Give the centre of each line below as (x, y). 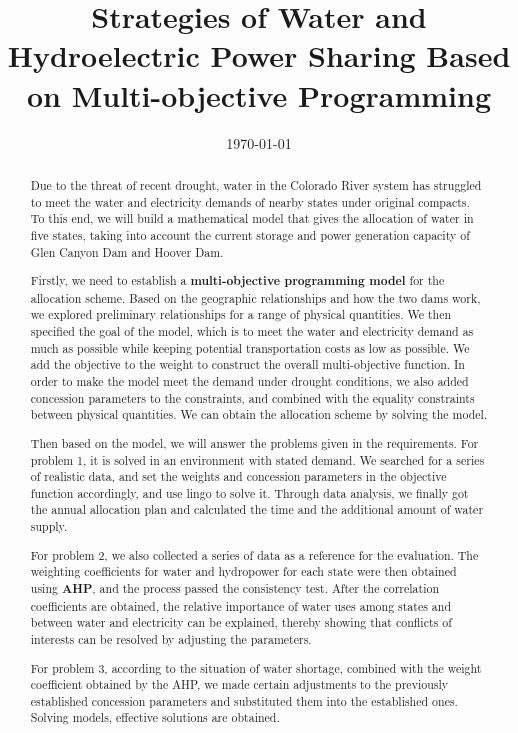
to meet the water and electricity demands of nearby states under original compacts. (250, 201)
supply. (49, 526)
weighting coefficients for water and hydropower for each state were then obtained (243, 571)
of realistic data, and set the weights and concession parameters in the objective (238, 476)
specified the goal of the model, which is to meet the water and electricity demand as (252, 331)
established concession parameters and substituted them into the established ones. (244, 700)
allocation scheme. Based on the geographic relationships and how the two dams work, (255, 297)
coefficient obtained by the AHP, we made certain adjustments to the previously (239, 684)
